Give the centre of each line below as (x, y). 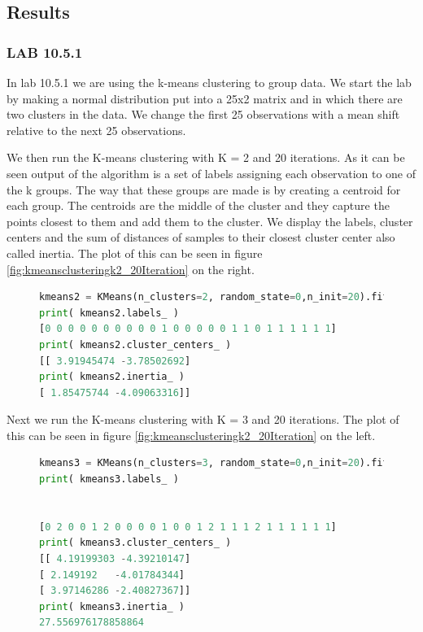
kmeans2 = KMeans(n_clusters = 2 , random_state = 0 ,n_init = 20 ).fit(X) (223, 297)
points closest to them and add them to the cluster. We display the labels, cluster (210, 221)
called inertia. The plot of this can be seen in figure (135, 253)
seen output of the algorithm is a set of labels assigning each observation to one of (211, 173)
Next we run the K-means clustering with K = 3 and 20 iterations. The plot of (203, 419)
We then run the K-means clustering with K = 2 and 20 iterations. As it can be (206, 157)
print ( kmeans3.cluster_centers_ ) (135, 543)
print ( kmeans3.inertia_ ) (112, 606)
